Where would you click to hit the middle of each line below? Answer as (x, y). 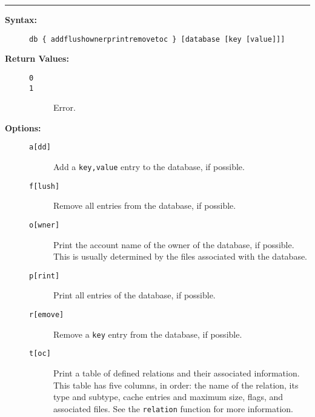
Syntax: (21, 19)
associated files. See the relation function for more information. (173, 408)
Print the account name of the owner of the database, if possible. (174, 244)
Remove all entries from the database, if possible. (145, 205)
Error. (65, 107)
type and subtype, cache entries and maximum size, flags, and (168, 397)
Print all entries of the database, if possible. (134, 295)
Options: (23, 127)
